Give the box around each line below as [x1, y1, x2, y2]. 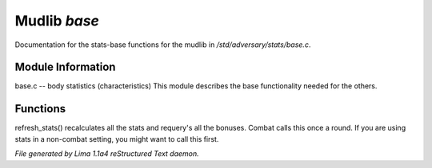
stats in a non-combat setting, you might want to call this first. [14, 134, 219, 143]
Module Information [14, 61, 116, 74]
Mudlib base [14, 12, 100, 29]
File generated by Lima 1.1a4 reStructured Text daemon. [14, 149, 199, 158]
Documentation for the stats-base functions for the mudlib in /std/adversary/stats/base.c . [14, 40, 311, 49]
